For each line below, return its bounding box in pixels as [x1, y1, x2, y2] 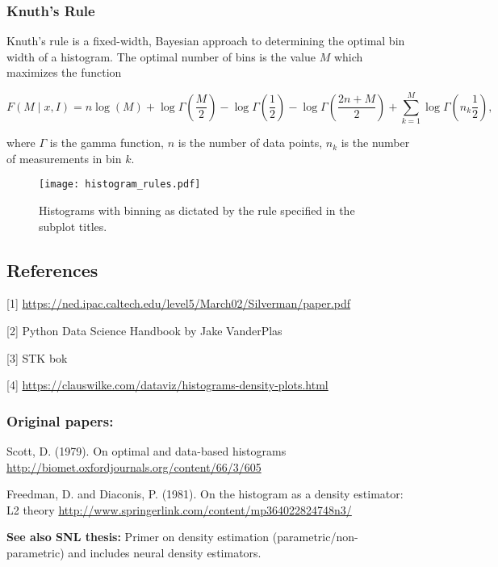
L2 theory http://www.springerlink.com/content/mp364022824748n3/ [6, 501, 352, 518]
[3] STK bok [6, 349, 68, 366]
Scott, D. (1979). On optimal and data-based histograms [6, 442, 287, 459]
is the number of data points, [178, 134, 323, 151]
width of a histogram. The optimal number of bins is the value [6, 48, 316, 65]
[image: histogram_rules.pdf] [39, 178, 201, 191]
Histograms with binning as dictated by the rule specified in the [39, 201, 355, 218]
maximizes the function [6, 64, 122, 81]
